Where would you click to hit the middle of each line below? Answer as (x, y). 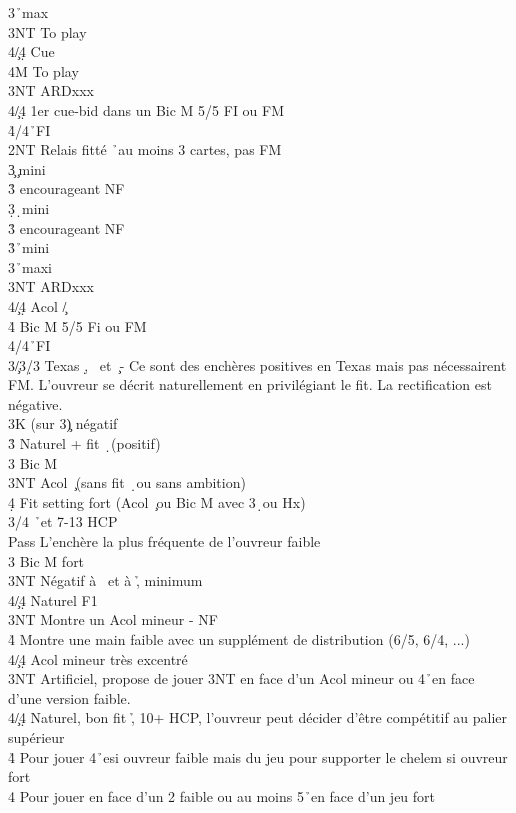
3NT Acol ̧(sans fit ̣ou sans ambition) (127, 482)
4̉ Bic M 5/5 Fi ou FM (77, 325)
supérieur (36, 736)
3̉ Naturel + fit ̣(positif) (84, 443)
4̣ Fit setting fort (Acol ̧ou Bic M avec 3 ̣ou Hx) (157, 501)
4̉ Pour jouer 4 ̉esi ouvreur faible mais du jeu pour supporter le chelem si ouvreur (258, 756)
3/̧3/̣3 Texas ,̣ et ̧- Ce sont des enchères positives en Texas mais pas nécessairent (257, 364)
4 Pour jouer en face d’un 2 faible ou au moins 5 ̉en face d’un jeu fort (222, 795)
